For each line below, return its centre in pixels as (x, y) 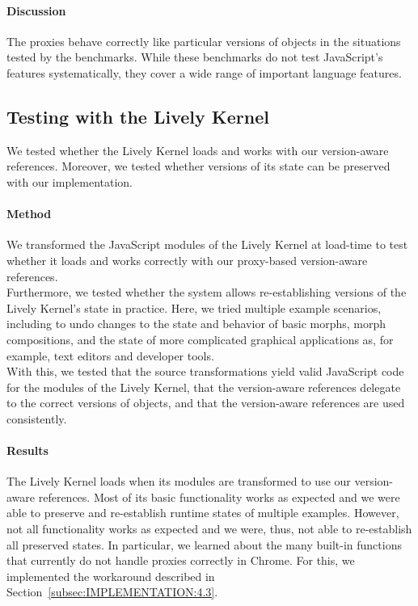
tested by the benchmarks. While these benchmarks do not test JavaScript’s (195, 57)
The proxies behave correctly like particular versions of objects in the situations (204, 41)
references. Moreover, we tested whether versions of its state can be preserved (198, 166)
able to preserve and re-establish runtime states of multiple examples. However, (203, 513)
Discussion (36, 10)
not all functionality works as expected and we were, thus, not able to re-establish (209, 529)
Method (29, 214)
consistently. (37, 418)
